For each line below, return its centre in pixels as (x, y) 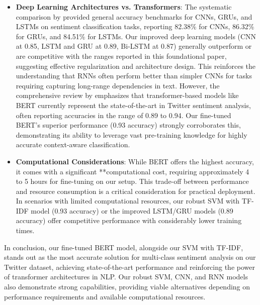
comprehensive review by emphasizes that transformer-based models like (127, 95)
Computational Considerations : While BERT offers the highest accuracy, (135, 161)
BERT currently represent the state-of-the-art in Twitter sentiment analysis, (133, 105)
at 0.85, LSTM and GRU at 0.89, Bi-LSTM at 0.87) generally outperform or (134, 46)
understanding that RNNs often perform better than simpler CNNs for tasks (134, 76)
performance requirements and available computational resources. (105, 296)
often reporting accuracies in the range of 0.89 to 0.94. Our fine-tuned (123, 115)
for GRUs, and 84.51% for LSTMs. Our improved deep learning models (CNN (136, 36)
